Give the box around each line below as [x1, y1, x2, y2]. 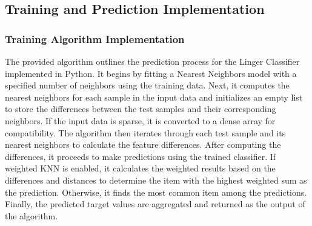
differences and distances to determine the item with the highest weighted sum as [5, 173, 307, 186]
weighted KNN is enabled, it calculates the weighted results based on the [5, 162, 276, 174]
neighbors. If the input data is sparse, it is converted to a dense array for [5, 114, 276, 127]
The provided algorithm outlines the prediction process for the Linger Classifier [5, 55, 300, 67]
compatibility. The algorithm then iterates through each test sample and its [5, 126, 286, 139]
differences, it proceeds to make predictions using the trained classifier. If [5, 150, 276, 162]
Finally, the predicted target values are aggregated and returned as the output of [5, 198, 305, 210]
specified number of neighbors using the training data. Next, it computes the [5, 79, 290, 91]
